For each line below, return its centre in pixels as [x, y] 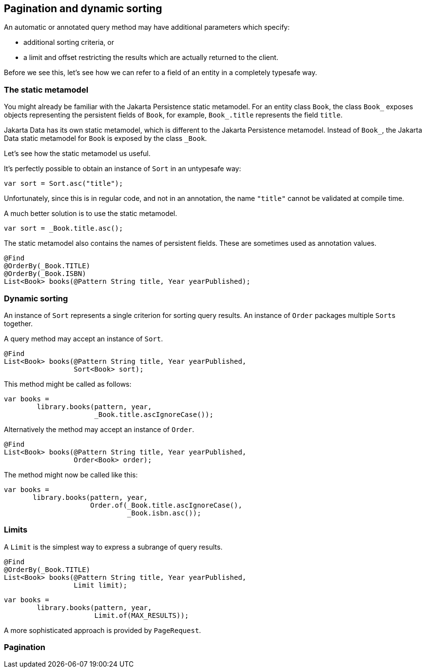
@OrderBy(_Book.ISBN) [45, 274]
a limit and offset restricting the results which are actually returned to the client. [151, 58]
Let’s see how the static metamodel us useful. [77, 154]
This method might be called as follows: [68, 384]
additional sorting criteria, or [69, 42]
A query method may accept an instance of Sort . [84, 338]
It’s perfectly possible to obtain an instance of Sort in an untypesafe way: [123, 169]
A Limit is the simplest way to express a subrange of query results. [113, 547]
